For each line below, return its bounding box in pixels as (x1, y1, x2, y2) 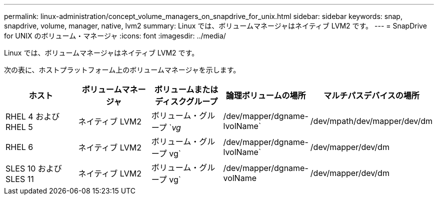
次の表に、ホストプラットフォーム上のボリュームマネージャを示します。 (4, 65, 240, 74)
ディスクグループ (154, 96, 218, 106)
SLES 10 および (5, 163, 62, 173)
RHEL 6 (5, 142, 33, 152)
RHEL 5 (5, 122, 33, 132)
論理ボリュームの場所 (225, 90, 306, 100)
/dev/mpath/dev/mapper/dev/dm (310, 116, 432, 126)
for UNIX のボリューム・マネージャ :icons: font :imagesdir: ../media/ (4, 31, 226, 40)
